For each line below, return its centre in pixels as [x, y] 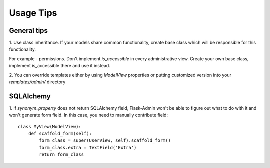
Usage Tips [33, 13]
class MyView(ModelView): [50, 127]
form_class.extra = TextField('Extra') [88, 148]
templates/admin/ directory [37, 82]
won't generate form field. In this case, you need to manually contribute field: [89, 115]
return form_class [62, 155]
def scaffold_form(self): [60, 134]
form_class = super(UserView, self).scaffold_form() [105, 141]
